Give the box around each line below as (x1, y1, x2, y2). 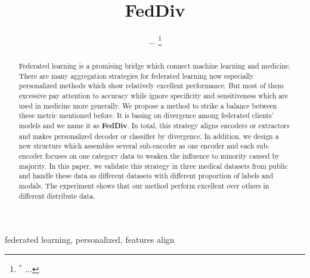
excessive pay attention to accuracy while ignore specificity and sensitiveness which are (18, 91, 289, 101)
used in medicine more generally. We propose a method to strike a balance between (18, 100, 277, 110)
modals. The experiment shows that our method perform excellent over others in (18, 181, 269, 191)
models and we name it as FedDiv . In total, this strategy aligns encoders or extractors (18, 121, 290, 131)
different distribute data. (18, 190, 95, 200)
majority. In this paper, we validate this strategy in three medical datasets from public (18, 160, 288, 171)
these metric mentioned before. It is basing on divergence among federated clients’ (18, 110, 274, 121)
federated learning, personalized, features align (5, 233, 175, 246)
